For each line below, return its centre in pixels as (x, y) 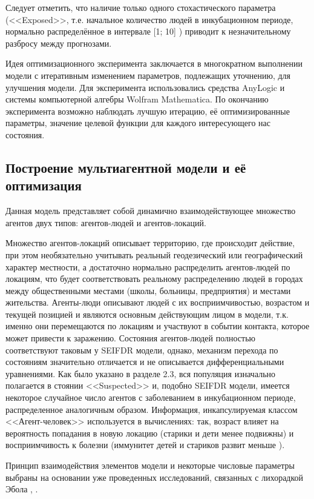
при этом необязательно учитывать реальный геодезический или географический (154, 254)
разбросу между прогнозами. (59, 43)
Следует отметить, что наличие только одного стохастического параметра (141, 7)
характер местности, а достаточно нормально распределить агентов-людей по (148, 266)
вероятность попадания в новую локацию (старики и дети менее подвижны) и (150, 433)
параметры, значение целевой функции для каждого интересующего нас (138, 123)
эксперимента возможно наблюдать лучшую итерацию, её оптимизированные (148, 111)
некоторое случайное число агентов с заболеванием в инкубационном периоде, (151, 397)
